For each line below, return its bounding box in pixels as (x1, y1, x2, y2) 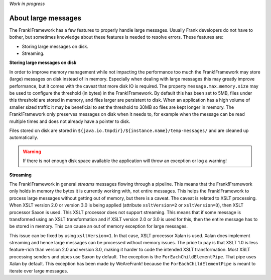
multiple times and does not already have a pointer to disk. (9, 118, 130, 124)
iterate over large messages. (9, 267, 68, 274)
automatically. (9, 134, 39, 141)
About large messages (9, 14, 82, 22)
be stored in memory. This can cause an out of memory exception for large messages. (9, 223, 188, 229)
